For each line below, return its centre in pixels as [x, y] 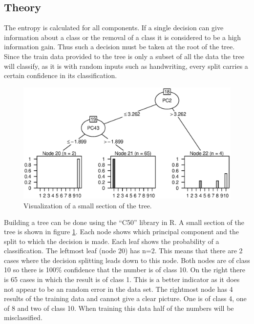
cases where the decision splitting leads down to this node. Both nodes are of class [127, 260]
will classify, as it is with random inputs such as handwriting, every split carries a [126, 66]
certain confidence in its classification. [61, 75]
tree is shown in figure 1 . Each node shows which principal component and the [121, 232]
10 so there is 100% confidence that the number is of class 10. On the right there [125, 270]
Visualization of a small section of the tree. [88, 205]
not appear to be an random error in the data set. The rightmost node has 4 [118, 289]
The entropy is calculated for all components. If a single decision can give [114, 28]
